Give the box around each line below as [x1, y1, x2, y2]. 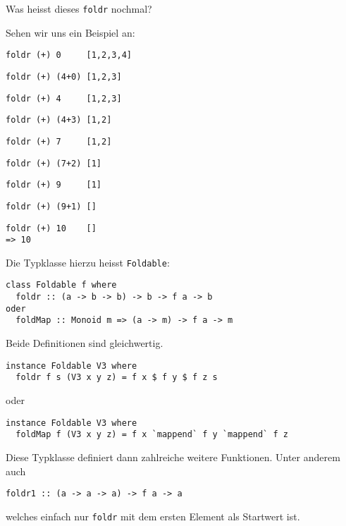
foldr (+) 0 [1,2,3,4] [6, 50, 132, 61]
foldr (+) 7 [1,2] [6, 136, 112, 147]
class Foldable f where [6, 280, 117, 290]
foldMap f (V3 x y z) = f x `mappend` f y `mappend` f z [16, 429, 288, 440]
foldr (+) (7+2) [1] [6, 158, 102, 169]
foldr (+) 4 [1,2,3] [6, 93, 122, 104]
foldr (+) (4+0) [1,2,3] [6, 71, 122, 82]
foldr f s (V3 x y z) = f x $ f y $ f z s [16, 372, 218, 383]
